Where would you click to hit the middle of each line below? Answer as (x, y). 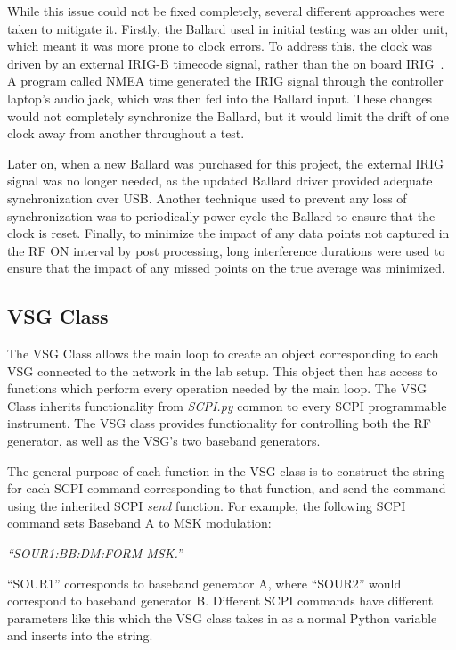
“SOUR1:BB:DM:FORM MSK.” (95, 553)
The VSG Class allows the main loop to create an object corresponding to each (223, 354)
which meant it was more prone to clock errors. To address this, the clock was (220, 46)
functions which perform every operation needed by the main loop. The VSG (217, 388)
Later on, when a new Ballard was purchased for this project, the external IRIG (225, 163)
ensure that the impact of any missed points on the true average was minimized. (226, 268)
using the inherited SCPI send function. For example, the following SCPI (207, 505)
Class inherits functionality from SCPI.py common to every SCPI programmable (227, 405)
